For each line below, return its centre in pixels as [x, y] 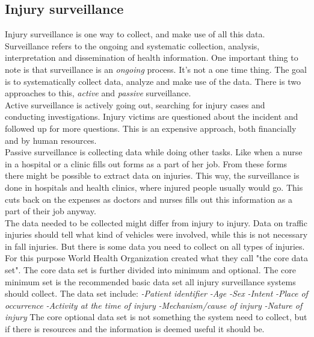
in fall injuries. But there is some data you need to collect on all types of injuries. [155, 246]
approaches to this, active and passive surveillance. [98, 93]
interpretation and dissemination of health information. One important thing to [152, 57]
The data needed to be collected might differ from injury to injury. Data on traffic [156, 222]
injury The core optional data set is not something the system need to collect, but [156, 317]
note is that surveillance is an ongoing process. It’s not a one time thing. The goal [156, 69]
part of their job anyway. [51, 211]
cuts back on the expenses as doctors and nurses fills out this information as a [149, 199]
